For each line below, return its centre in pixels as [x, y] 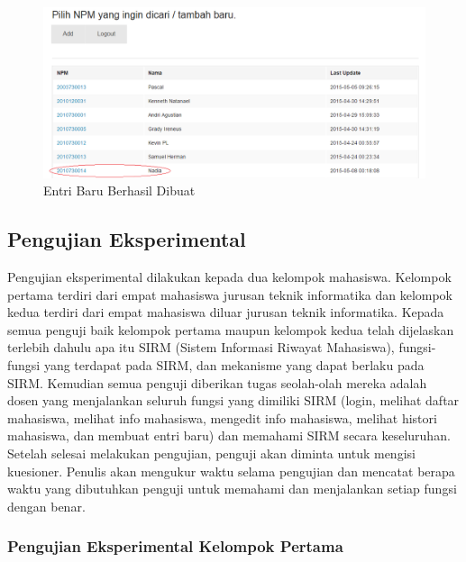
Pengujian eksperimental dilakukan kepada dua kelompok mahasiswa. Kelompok [229, 277]
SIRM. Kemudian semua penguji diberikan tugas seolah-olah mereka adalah [217, 382]
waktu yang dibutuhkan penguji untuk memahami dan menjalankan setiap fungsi [232, 489]
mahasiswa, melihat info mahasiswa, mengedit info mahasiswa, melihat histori [222, 417]
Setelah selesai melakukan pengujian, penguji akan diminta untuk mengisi [211, 453]
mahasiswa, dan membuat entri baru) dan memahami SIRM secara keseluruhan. [229, 435]
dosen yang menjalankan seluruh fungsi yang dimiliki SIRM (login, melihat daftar [233, 400]
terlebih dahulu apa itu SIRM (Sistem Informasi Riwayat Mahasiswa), [201, 347]
